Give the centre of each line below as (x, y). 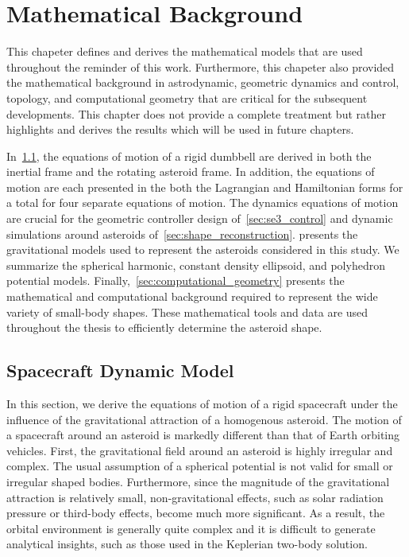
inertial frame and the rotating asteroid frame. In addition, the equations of (191, 171)
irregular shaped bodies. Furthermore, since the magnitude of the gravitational (198, 481)
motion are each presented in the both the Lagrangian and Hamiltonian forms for (205, 187)
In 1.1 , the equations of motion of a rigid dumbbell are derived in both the (189, 156)
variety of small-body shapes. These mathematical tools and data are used (187, 312)
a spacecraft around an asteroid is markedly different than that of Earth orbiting (203, 435)
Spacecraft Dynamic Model (120, 370)
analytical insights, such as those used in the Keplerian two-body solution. (187, 544)
